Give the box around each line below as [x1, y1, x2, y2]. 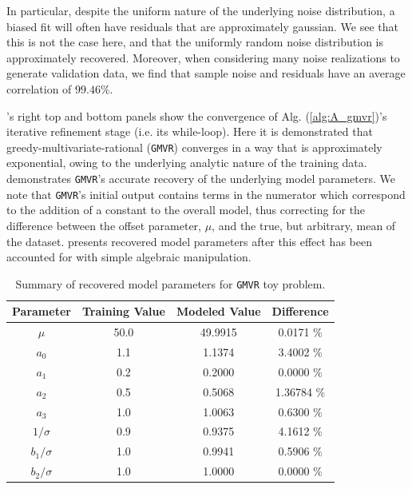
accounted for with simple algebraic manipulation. [6, 248, 252, 265]
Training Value [81, 303, 165, 320]
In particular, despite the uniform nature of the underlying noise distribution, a [6, 2, 395, 18]
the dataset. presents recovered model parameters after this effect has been [6, 233, 372, 249]
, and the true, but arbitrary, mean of [212, 217, 396, 233]
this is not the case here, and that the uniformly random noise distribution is [6, 34, 383, 50]
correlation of [6, 80, 72, 97]
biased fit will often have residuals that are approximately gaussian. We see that [6, 18, 398, 34]
